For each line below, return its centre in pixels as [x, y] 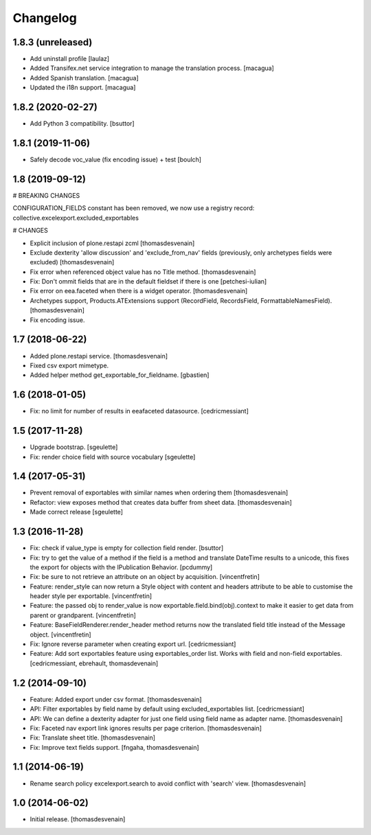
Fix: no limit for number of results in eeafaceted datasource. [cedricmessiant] [139, 411]
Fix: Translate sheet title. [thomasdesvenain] [93, 737]
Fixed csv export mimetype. [69, 365]
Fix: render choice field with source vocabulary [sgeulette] [113, 457]
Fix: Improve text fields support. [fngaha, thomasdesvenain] [114, 747]
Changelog [45, 18]
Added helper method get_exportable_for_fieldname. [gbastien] [120, 375]
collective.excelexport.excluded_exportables [76, 218]
